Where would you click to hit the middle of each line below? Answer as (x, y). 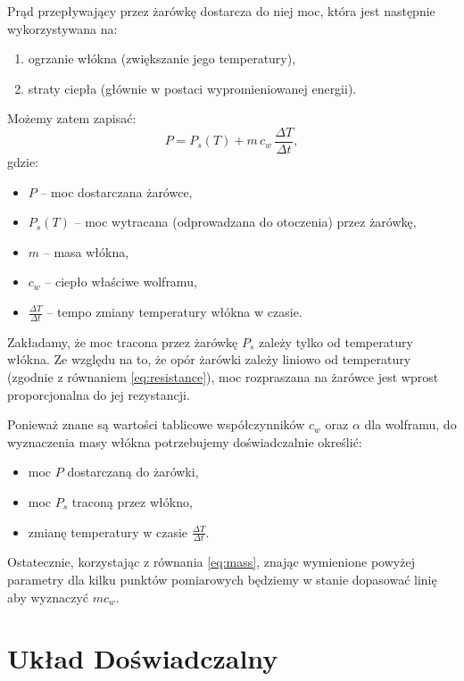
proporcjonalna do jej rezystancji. (99, 394)
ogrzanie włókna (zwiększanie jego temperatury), (162, 58)
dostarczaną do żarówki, (133, 472)
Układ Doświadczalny (143, 658)
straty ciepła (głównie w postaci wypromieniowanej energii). (192, 88)
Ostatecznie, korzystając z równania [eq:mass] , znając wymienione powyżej (211, 562)
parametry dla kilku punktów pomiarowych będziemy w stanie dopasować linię (222, 579)
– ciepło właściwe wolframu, (121, 282)
